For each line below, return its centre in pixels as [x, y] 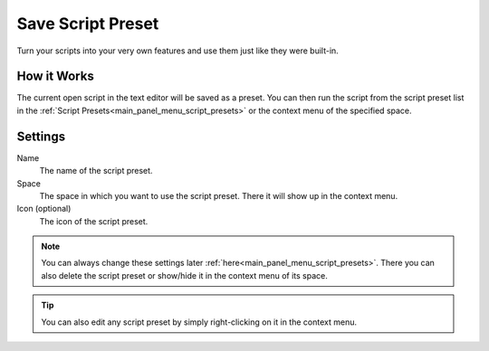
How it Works [55, 76]
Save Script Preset [88, 24]
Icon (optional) [44, 209]
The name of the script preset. [96, 171]
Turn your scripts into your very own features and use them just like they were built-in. [177, 51]
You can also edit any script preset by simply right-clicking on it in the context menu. [199, 322]
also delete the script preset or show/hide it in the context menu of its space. [184, 275]
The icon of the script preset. [94, 221]
